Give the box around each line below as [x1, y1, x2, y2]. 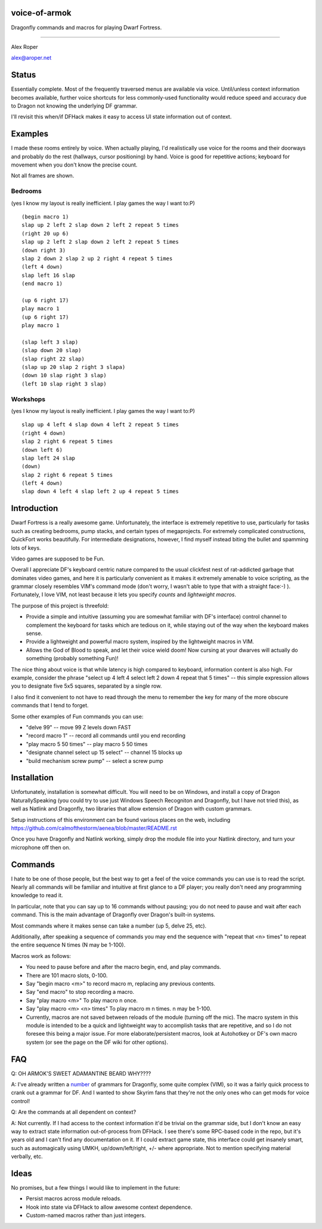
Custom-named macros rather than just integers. [26, 1212, 146, 1219]
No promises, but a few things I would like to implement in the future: [11, 1184, 180, 1191]
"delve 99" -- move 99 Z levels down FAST [26, 723, 131, 731]
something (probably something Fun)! [26, 655, 119, 662]
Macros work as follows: [11, 952, 72, 959]
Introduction [11, 503, 58, 513]
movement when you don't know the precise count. [11, 161, 138, 168]
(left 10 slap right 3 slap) [21, 380, 107, 387]
